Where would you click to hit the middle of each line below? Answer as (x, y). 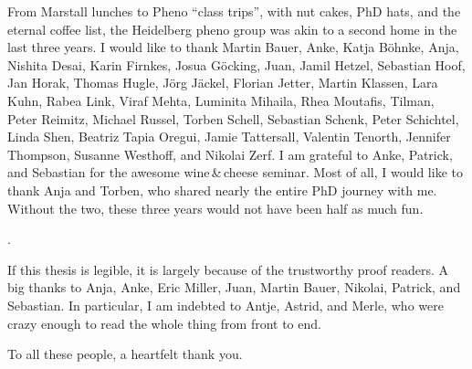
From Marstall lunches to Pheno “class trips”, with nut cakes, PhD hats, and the (234, 11)
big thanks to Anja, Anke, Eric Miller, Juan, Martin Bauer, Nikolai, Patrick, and (234, 287)
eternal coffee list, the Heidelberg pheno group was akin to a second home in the (232, 29)
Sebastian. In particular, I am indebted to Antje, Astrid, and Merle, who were (226, 305)
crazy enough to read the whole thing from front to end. (164, 323)
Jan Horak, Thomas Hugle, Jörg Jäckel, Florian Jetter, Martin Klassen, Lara (223, 83)
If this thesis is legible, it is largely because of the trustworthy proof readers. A (228, 269)
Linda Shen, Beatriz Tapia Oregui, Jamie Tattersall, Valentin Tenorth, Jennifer (229, 137)
